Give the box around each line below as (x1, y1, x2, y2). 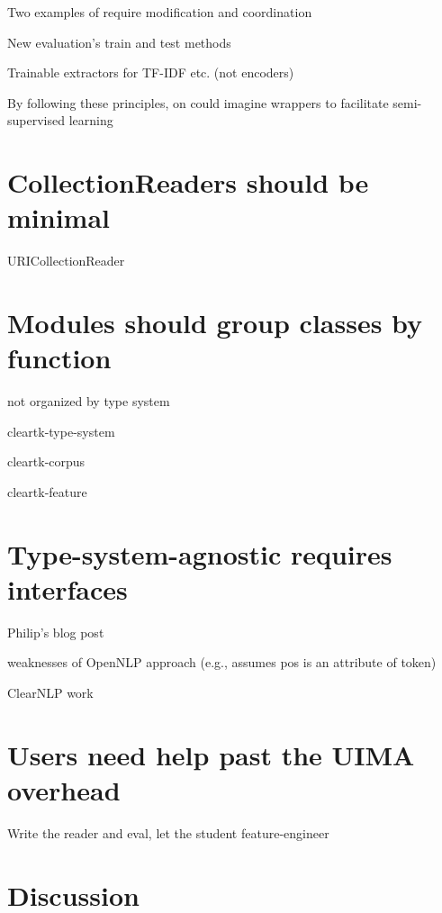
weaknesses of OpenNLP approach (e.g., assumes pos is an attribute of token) (7, 653, 437, 672)
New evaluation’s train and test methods (7, 32, 231, 51)
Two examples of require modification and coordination (7, 3, 312, 21)
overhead (7, 772, 121, 809)
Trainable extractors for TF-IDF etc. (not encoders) (7, 63, 294, 82)
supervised (7, 111, 65, 130)
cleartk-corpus (7, 452, 86, 471)
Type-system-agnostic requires (7, 535, 392, 572)
